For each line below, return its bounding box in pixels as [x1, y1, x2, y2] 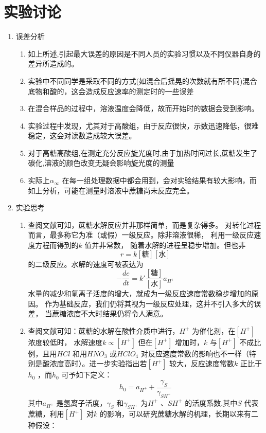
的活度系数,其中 [185, 397, 238, 408]
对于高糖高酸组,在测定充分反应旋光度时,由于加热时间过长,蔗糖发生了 [28, 147, 258, 158]
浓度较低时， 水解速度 [28, 336, 103, 347]
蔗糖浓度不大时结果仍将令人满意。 [52, 308, 168, 319]
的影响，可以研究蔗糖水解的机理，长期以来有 [99, 408, 251, 419]
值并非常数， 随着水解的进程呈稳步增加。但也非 [84, 240, 246, 250]
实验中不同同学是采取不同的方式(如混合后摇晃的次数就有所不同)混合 [28, 75, 257, 86]
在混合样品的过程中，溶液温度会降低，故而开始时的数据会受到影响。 [28, 103, 259, 114]
